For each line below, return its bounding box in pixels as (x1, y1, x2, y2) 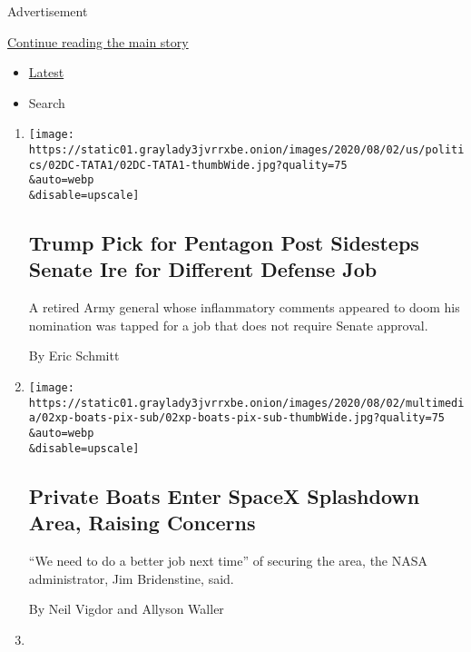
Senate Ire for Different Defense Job (28, 255, 378, 283)
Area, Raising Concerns (28, 509, 256, 537)
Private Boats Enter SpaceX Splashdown (28, 481, 420, 509)
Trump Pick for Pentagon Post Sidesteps (28, 229, 419, 257)
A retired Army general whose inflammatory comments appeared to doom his (28, 298, 460, 317)
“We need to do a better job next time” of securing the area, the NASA (28, 550, 428, 569)
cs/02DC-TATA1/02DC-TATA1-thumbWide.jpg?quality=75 (28, 158, 348, 172)
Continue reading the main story (7, 32, 189, 51)
